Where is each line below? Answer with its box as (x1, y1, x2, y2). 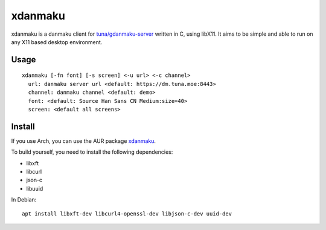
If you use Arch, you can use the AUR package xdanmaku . (11, 137, 156, 145)
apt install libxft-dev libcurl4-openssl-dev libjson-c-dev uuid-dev (22, 210, 232, 217)
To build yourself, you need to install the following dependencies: (11, 148, 173, 156)
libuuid (26, 185, 43, 192)
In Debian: (11, 196, 37, 203)
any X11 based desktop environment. (11, 38, 103, 45)
